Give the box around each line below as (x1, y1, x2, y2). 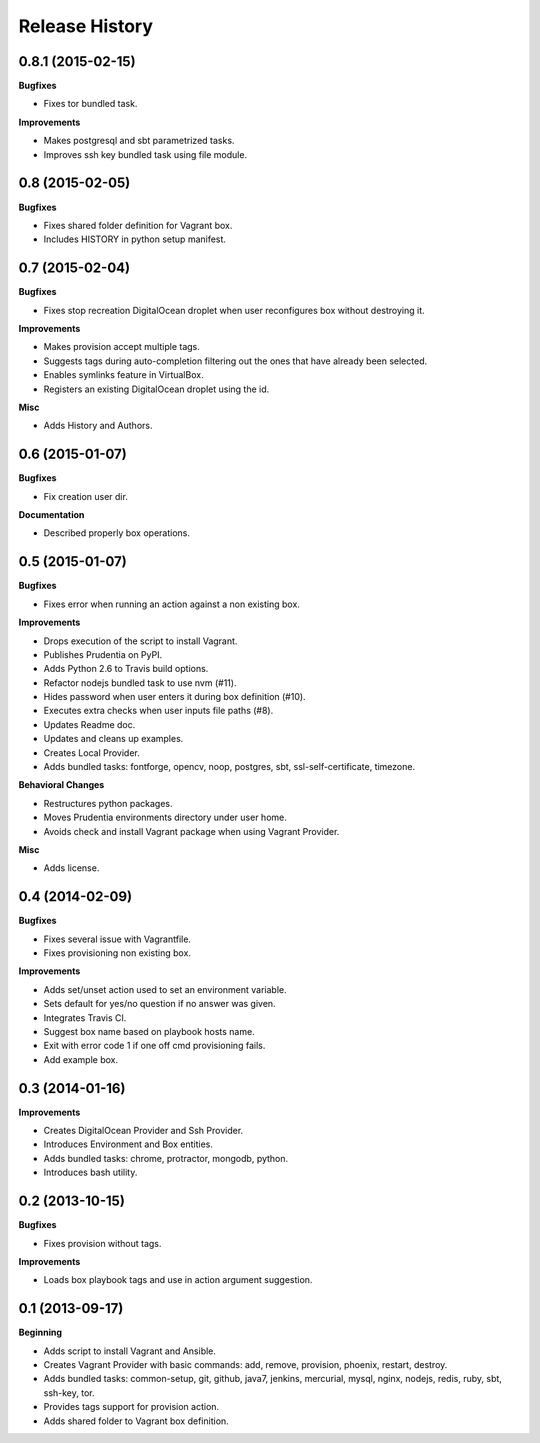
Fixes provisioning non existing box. (43, 947, 192, 959)
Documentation (18, 509, 85, 521)
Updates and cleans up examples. (43, 733, 184, 745)
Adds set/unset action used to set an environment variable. (43, 983, 287, 995)
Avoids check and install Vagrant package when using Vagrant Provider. (43, 825, 340, 837)
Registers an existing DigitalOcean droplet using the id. (43, 383, 270, 395)
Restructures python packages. (43, 797, 173, 809)
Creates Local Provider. (43, 746, 140, 759)
